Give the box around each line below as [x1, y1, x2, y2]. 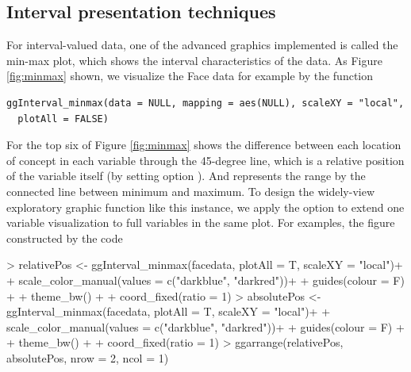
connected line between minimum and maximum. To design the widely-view [6, 182, 375, 199]
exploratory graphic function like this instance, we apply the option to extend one [6, 198, 405, 215]
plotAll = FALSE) [17, 113, 109, 125]
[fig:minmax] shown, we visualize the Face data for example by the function [6, 67, 374, 84]
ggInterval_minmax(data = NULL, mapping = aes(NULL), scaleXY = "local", [6, 97, 405, 109]
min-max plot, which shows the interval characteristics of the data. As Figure [6, 52, 382, 68]
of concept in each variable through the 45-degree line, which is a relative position [6, 151, 405, 168]
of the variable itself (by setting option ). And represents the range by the [6, 167, 366, 184]
